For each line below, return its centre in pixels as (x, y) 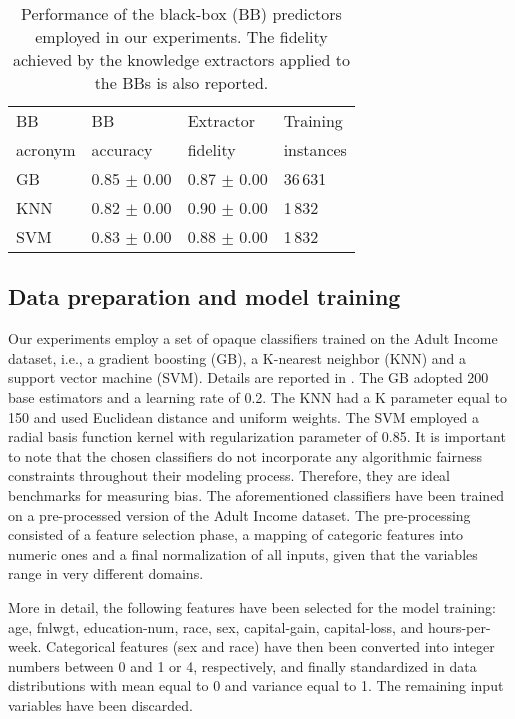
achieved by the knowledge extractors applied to (181, 59)
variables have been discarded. (100, 704)
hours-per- (459, 626)
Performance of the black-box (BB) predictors (181, 13)
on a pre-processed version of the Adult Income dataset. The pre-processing (239, 514)
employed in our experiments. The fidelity (181, 36)
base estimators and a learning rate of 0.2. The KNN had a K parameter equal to (257, 396)
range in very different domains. (106, 573)
